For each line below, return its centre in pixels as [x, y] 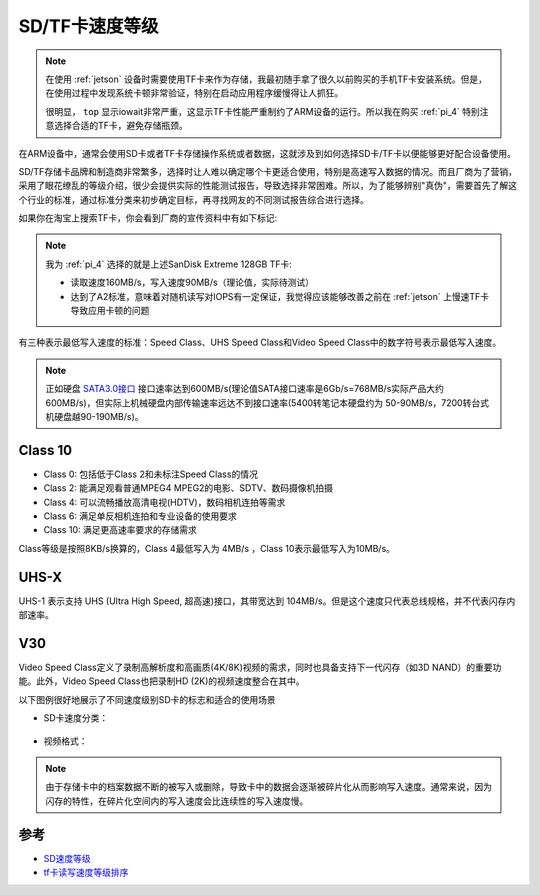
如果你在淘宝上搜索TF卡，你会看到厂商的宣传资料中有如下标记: [148, 218]
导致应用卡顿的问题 [110, 311]
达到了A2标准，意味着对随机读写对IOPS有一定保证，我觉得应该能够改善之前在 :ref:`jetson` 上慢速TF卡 [280, 296]
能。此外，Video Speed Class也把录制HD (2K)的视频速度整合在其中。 [161, 681]
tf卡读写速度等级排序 [86, 872]
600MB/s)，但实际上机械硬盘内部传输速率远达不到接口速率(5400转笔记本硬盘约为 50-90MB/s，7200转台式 [267, 402]
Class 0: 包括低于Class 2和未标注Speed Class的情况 [151, 474]
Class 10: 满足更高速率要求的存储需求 [120, 530]
